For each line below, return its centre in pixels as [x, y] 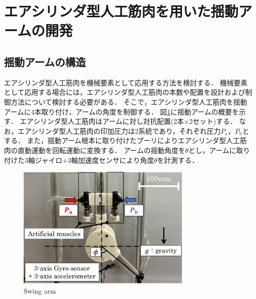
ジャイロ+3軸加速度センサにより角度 [94, 160]
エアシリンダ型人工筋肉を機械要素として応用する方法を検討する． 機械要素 [126, 82]
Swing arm [40, 291]
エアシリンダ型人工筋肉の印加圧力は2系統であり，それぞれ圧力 [119, 131]
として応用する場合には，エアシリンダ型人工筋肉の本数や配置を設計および [125, 92]
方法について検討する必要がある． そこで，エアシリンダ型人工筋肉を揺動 [129, 101]
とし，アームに [212, 150]
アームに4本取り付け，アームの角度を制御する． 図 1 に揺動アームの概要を [122, 111]
